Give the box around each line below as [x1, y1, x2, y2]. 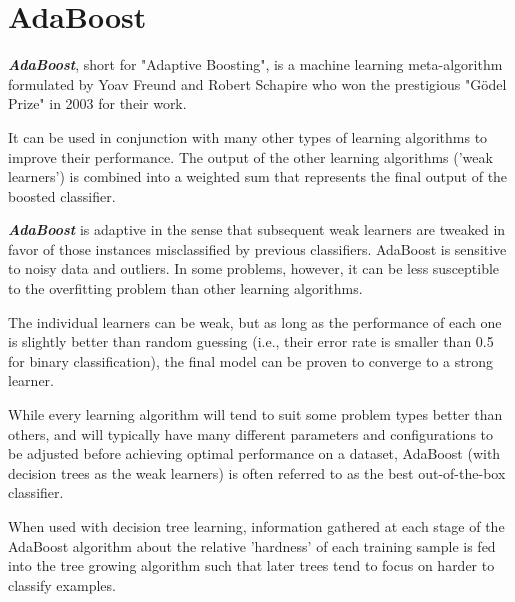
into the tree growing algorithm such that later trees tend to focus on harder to [8, 555, 495, 576]
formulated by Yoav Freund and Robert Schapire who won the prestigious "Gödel [8, 73, 507, 94]
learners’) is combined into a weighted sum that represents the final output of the [8, 166, 508, 187]
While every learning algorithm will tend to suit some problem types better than [8, 404, 503, 425]
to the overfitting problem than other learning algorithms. [8, 278, 363, 299]
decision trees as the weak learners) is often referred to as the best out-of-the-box [8, 462, 506, 483]
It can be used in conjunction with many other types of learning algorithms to [8, 126, 488, 147]
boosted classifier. [8, 185, 116, 206]
